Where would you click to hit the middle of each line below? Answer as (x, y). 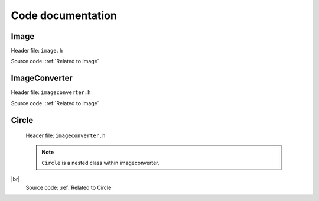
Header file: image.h (37, 51)
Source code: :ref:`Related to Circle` (69, 187)
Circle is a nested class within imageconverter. (100, 163)
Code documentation (64, 15)
